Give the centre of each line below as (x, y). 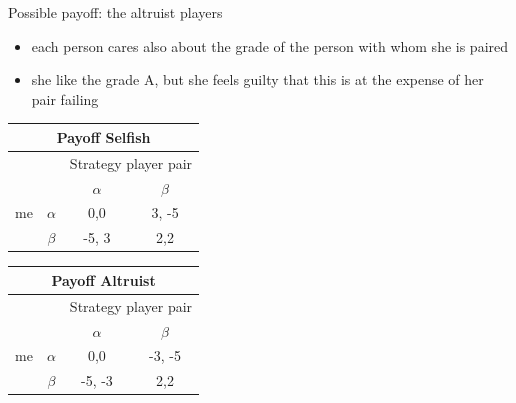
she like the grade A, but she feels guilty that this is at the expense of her (257, 79)
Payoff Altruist (103, 279)
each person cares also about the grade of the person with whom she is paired (270, 45)
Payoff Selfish (103, 136)
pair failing (65, 98)
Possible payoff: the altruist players (115, 12)
